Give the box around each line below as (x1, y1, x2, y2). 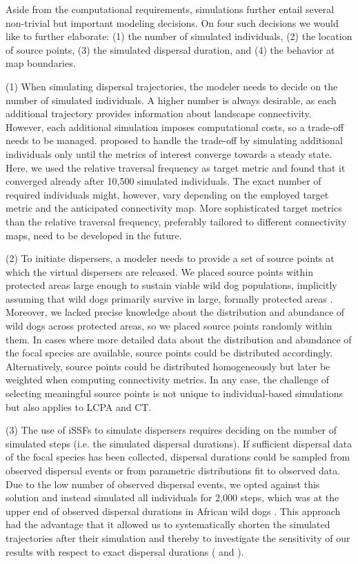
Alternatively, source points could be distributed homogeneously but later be (6, 359, 330, 373)
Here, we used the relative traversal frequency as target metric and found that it (6, 160, 346, 174)
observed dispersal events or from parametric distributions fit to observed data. (6, 463, 341, 477)
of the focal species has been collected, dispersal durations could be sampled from (6, 450, 350, 464)
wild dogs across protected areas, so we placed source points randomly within (6, 319, 332, 333)
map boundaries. (6, 56, 76, 70)
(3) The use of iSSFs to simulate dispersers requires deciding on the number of (6, 423, 337, 437)
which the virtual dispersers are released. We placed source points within (6, 264, 313, 279)
